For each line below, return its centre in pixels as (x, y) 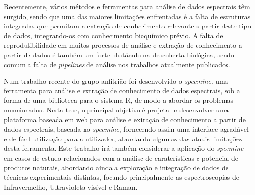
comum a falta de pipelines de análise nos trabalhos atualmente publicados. (117, 64)
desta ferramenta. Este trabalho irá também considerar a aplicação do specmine (124, 148)
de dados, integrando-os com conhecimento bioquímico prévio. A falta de (113, 35)
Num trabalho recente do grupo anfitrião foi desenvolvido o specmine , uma (116, 81)
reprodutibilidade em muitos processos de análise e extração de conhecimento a (123, 45)
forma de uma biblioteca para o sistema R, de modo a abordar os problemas (119, 100)
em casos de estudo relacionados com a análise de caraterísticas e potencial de (121, 157)
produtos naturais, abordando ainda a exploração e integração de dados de (116, 167)
